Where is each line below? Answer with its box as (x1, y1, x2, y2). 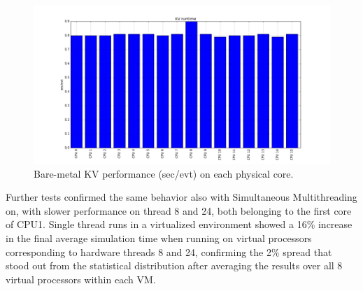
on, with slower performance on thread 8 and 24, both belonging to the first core (6, 203, 352, 218)
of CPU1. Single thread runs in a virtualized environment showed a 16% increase (6, 217, 353, 232)
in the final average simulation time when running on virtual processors (6, 231, 312, 246)
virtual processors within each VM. (6, 271, 156, 286)
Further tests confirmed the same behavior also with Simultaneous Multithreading (6, 190, 357, 204)
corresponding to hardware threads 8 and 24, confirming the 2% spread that (6, 244, 332, 259)
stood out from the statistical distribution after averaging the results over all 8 (6, 258, 343, 273)
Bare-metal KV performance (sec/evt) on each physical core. (34, 166, 294, 180)
